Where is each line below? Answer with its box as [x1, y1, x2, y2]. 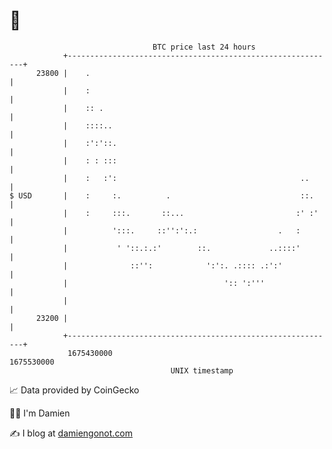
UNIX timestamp [170, 365, 234, 376]
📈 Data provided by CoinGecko [9, 384, 140, 396]
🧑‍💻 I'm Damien [9, 407, 71, 419]
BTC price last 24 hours [152, 42, 256, 52]
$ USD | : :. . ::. [9, 190, 314, 201]
